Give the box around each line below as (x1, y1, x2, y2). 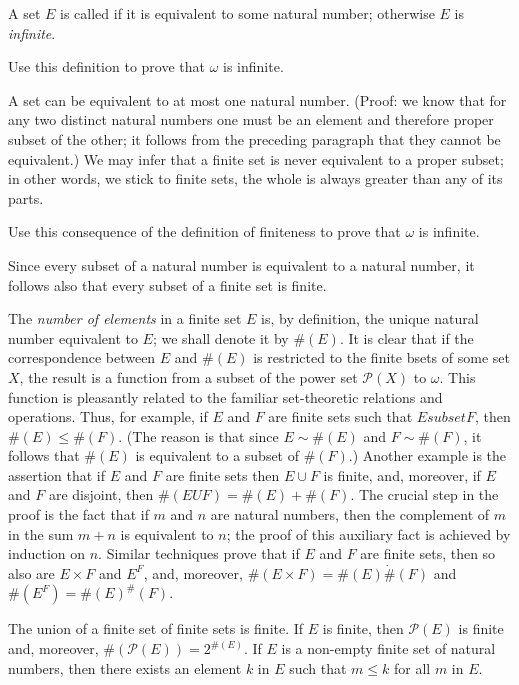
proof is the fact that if (8, 504, 149, 525)
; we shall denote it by (152, 327, 289, 348)
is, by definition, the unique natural (261, 308, 479, 329)
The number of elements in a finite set (8, 308, 242, 329)
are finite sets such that (268, 406, 413, 427)
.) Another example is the (348, 445, 507, 466)
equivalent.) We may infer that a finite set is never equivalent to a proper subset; (8, 148, 504, 169)
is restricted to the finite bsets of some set (253, 347, 510, 368)
